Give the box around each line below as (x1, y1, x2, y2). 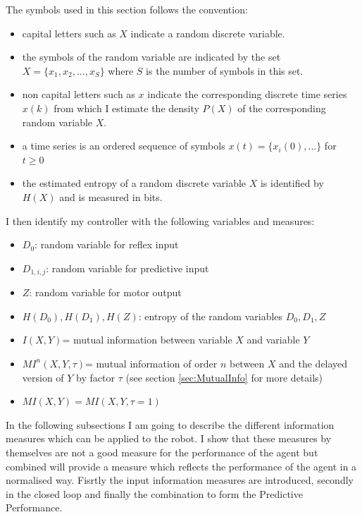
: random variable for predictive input (46, 260, 209, 275)
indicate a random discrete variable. (130, 25, 285, 40)
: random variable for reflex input (35, 237, 179, 252)
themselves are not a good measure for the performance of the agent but (6, 444, 318, 459)
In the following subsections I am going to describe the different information (6, 417, 335, 432)
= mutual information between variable (62, 332, 232, 347)
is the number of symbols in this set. (146, 63, 304, 78)
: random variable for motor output (29, 285, 182, 300)
